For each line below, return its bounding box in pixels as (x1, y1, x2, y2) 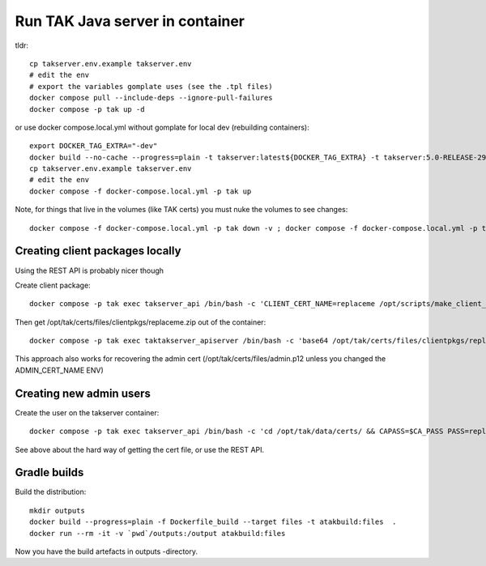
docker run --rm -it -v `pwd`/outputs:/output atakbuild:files (29, 529, 286, 538)
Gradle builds (15, 466, 84, 479)
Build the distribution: (15, 487, 87, 497)
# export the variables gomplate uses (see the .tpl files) (29, 82, 273, 91)
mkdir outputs (29, 506, 85, 515)
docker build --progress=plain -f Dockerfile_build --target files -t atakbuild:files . (29, 517, 397, 526)
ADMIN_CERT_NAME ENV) (15, 365, 104, 375)
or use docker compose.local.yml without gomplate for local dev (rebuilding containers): (15, 122, 309, 132)
